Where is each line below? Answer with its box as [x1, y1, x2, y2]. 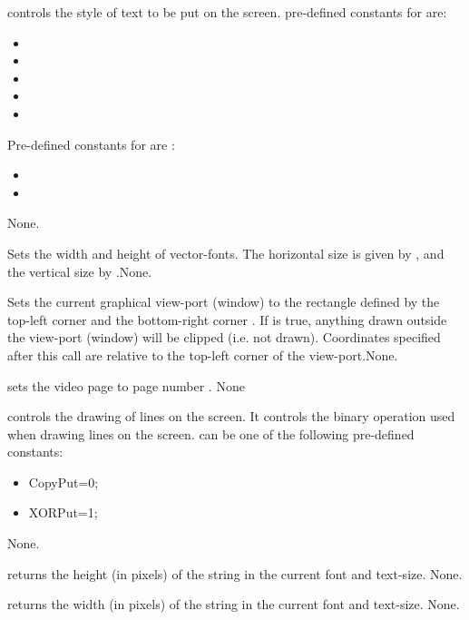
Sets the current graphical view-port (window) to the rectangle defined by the [7, 292, 440, 311]
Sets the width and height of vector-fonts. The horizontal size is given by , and [7, 243, 445, 262]
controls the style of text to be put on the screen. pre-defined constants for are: [7, 3, 447, 21]
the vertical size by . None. [7, 261, 152, 280]
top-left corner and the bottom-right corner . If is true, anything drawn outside [7, 310, 447, 329]
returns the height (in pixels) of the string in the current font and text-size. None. [7, 564, 463, 583]
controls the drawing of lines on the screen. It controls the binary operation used [7, 407, 455, 426]
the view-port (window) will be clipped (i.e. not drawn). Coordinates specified [7, 328, 441, 347]
